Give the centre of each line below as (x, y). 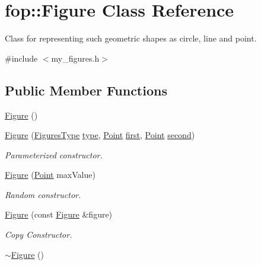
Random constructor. (43, 194)
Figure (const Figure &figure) (59, 214)
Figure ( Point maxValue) (50, 175)
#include (21, 58)
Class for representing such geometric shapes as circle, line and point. (131, 38)
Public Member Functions (86, 90)
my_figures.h (75, 58)
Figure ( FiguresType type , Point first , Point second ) (100, 135)
